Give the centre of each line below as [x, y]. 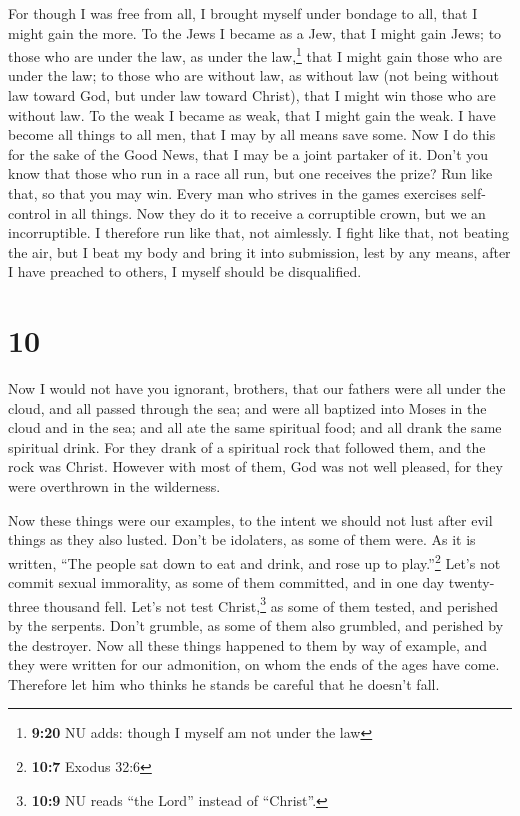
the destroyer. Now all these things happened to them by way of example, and [248, 644]
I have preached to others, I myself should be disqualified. [185, 271]
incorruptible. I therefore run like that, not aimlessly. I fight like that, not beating [258, 232]
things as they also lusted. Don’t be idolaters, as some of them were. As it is [242, 539]
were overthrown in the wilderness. [114, 486]
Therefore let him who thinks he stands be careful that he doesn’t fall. [224, 683]
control [29, 212]
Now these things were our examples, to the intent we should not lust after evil [250, 519]
